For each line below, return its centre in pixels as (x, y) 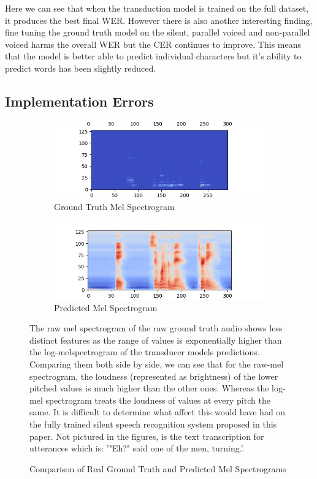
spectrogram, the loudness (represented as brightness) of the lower (154, 376)
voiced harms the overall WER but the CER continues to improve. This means (153, 44)
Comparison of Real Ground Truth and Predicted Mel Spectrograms (158, 468)
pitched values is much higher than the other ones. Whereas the (149, 388)
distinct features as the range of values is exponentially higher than (156, 340)
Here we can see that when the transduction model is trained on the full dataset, (157, 8)
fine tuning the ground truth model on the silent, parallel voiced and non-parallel (158, 32)
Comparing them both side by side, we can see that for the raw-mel (157, 364)
